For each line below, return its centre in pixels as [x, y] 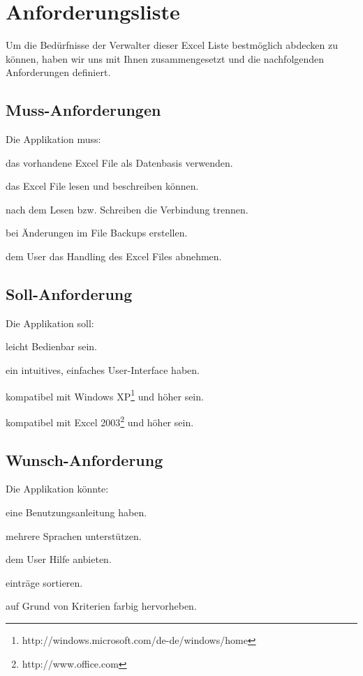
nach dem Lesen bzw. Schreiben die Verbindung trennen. [127, 209]
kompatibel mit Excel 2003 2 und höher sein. [100, 421]
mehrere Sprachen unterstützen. [74, 535]
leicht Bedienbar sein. [51, 346]
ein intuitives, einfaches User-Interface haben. [103, 370]
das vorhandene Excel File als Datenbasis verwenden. [119, 162]
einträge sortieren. [44, 582]
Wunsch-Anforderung [84, 459]
